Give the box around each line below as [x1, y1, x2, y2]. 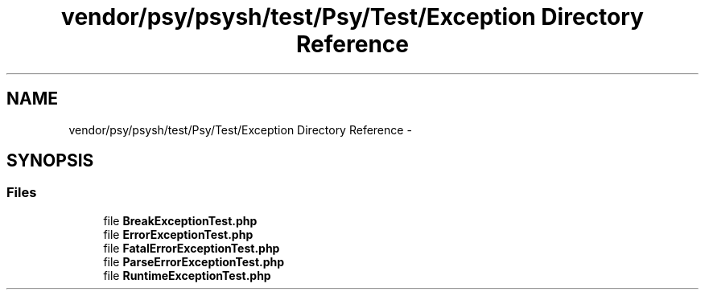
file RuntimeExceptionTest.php [103, 268, 271, 282]
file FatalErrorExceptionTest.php [103, 240, 280, 255]
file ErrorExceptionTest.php [103, 227, 254, 241]
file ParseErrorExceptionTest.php [103, 254, 285, 269]
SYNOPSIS [6, 150, 94, 171]
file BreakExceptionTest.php [103, 213, 258, 228]
